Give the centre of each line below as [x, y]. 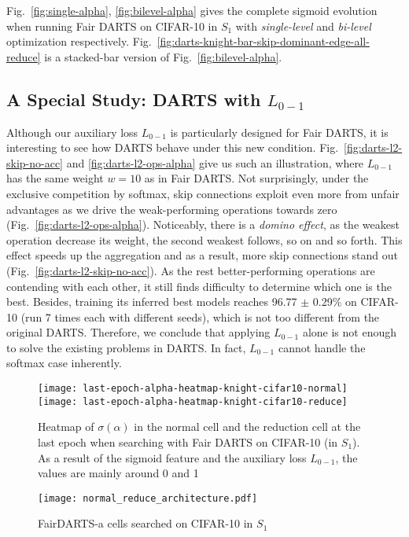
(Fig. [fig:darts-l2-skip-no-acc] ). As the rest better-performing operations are [191, 270]
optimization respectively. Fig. [79, 41]
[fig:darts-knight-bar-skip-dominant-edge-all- [263, 41]
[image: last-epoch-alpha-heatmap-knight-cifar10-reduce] [193, 401]
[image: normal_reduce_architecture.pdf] [148, 498]
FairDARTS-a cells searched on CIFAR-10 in [146, 523]
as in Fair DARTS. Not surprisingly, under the [256, 178]
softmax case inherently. [64, 363]
